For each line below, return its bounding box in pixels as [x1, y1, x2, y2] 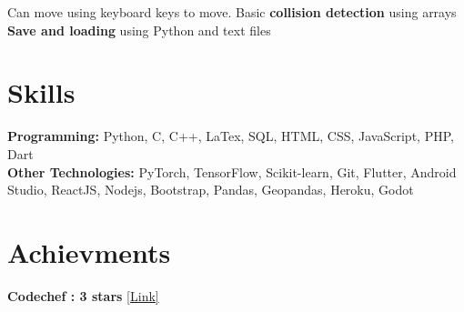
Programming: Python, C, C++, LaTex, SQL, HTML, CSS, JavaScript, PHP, [7, 126, 454, 146]
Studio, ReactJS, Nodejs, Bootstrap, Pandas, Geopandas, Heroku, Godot [7, 180, 414, 199]
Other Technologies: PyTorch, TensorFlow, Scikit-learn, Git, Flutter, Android [7, 162, 457, 181]
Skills [7, 74, 76, 111]
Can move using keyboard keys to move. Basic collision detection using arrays [7, 3, 457, 21]
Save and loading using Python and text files [7, 20, 271, 39]
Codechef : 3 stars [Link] [7, 286, 159, 305]
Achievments [7, 233, 171, 270]
